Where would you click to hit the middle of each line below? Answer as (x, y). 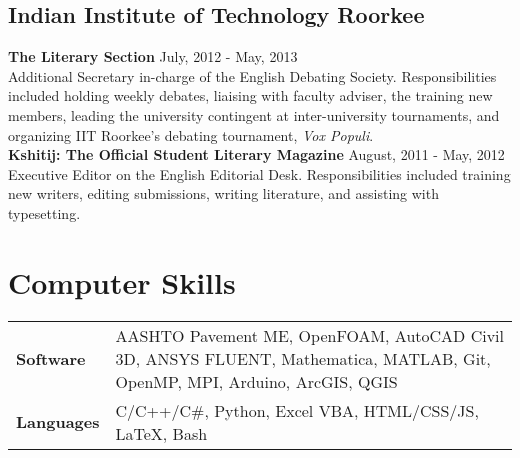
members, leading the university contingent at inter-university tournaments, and (254, 114)
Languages (58, 422)
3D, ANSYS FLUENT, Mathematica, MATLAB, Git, (303, 358)
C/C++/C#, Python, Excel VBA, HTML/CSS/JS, (297, 410)
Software (51, 358)
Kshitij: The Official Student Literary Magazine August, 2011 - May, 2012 (256, 154)
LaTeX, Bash (161, 433)
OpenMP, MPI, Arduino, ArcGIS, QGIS (256, 381)
